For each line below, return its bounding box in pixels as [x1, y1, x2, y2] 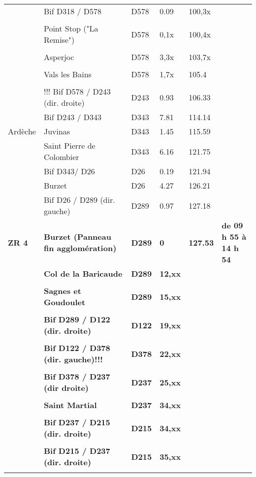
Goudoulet [43, 296, 86, 308]
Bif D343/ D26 [43, 165, 95, 177]
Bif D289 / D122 [43, 314, 110, 325]
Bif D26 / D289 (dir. [43, 194, 115, 205]
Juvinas [43, 126, 70, 137]
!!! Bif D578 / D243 [43, 86, 111, 97]
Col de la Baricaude [43, 268, 123, 279]
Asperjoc [43, 51, 74, 63]
